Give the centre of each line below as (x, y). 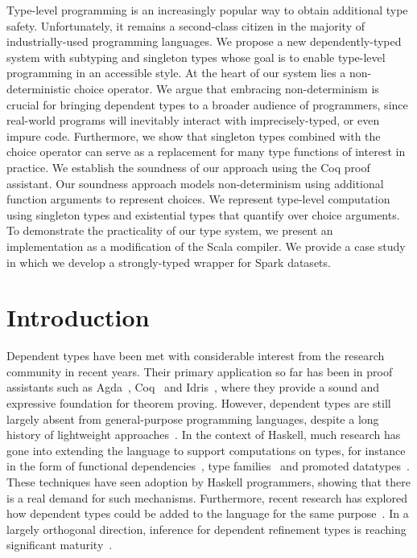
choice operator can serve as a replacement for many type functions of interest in (206, 152)
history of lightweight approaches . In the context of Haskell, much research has (204, 435)
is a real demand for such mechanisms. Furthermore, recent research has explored (207, 497)
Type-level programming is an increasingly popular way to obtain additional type (207, 10)
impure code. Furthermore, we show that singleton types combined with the (194, 135)
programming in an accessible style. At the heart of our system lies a (176, 73)
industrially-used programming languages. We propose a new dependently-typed (204, 41)
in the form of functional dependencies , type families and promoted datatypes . (208, 466)
